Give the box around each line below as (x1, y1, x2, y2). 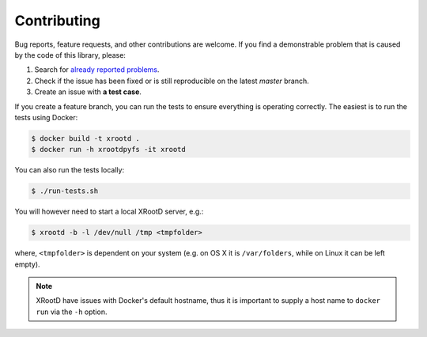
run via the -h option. (36, 307, 108, 316)
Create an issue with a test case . (34, 87, 142, 97)
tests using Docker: (14, 112, 78, 122)
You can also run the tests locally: (14, 165, 125, 175)
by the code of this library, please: (14, 50, 127, 59)
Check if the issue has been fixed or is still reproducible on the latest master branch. (34, 76, 309, 85)
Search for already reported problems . (34, 65, 160, 74)
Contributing (14, 12, 100, 29)
